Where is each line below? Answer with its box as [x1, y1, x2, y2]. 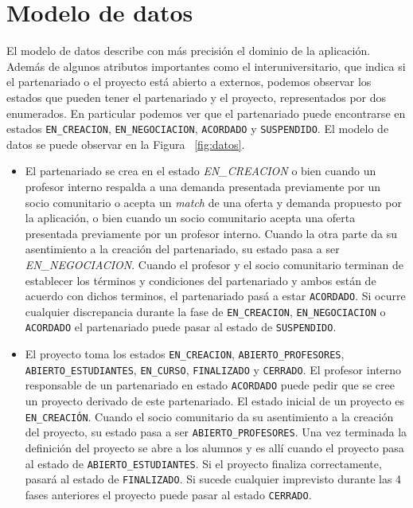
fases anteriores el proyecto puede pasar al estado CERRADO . [25, 486, 312, 502]
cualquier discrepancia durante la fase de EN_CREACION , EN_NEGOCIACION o [25, 303, 386, 319]
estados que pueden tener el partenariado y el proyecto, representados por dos [6, 88, 387, 105]
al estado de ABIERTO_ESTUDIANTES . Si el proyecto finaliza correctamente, [25, 455, 382, 471]
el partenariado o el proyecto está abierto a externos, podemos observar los [6, 73, 372, 90]
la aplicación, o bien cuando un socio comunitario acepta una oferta [25, 209, 356, 226]
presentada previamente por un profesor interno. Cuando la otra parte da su [25, 225, 398, 241]
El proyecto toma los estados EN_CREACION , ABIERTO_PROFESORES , [25, 346, 345, 362]
